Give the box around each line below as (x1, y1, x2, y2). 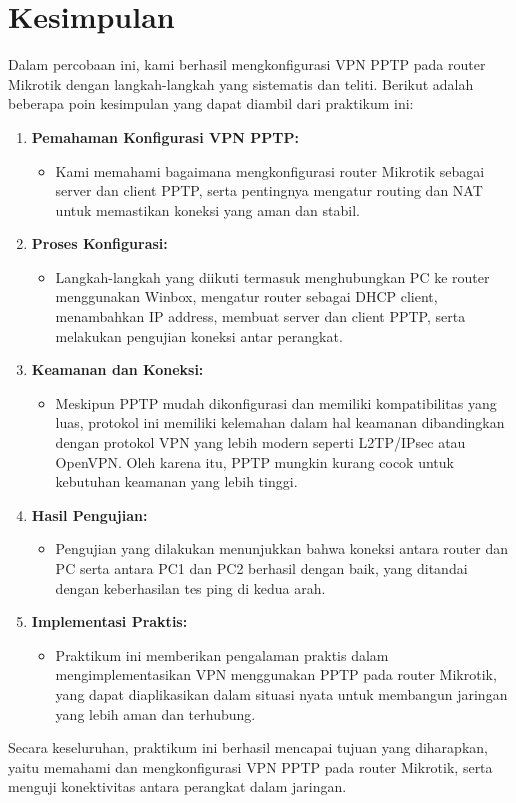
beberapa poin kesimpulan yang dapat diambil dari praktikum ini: (8, 93, 414, 114)
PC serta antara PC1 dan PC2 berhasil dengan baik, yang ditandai (55, 558, 468, 578)
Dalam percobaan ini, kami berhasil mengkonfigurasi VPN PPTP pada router (8, 54, 486, 75)
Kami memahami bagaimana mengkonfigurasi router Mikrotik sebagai (55, 160, 485, 181)
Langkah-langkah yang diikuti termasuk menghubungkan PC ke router (55, 266, 490, 287)
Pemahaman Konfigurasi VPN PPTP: (31, 126, 299, 147)
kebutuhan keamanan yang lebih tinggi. (55, 471, 298, 492)
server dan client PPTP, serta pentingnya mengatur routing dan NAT (55, 180, 483, 201)
